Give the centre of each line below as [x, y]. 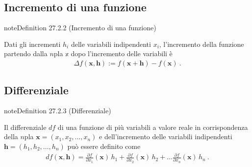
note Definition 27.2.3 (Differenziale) [58, 111]
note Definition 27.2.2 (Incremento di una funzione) [80, 28]
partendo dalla [26, 53]
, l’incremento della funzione [202, 44]
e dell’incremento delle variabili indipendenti [166, 136]
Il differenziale [25, 127]
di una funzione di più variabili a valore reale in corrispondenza [153, 127]
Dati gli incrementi [32, 44]
